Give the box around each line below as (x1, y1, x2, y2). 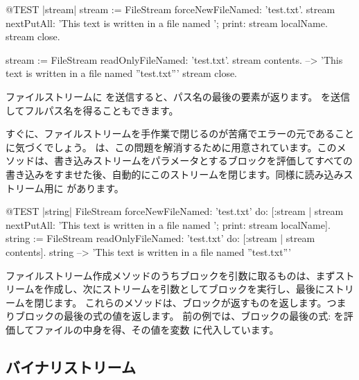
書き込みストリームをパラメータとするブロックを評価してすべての (53, 153, 353, 168)
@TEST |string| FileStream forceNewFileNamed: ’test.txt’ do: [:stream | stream (6, 204, 344, 218)
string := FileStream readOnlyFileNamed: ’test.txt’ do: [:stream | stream (6, 231, 315, 245)
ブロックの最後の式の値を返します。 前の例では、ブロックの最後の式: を (15, 309, 344, 323)
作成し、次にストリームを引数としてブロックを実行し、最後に (44, 282, 325, 296)
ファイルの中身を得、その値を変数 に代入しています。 (34, 322, 279, 336)
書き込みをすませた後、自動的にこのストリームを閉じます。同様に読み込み (6, 166, 344, 181)
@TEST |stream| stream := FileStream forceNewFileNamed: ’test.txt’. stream (6, 2, 335, 16)
